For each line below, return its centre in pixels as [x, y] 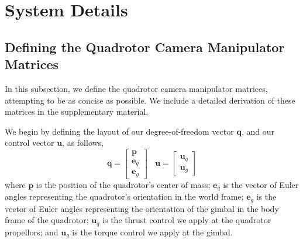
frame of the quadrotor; [47, 220]
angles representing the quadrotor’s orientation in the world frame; [124, 196]
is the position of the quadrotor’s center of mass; [123, 184]
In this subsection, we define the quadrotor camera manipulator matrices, [136, 88]
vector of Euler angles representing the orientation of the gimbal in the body [142, 208]
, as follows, [83, 143]
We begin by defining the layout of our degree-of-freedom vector [119, 131]
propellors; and [32, 232]
